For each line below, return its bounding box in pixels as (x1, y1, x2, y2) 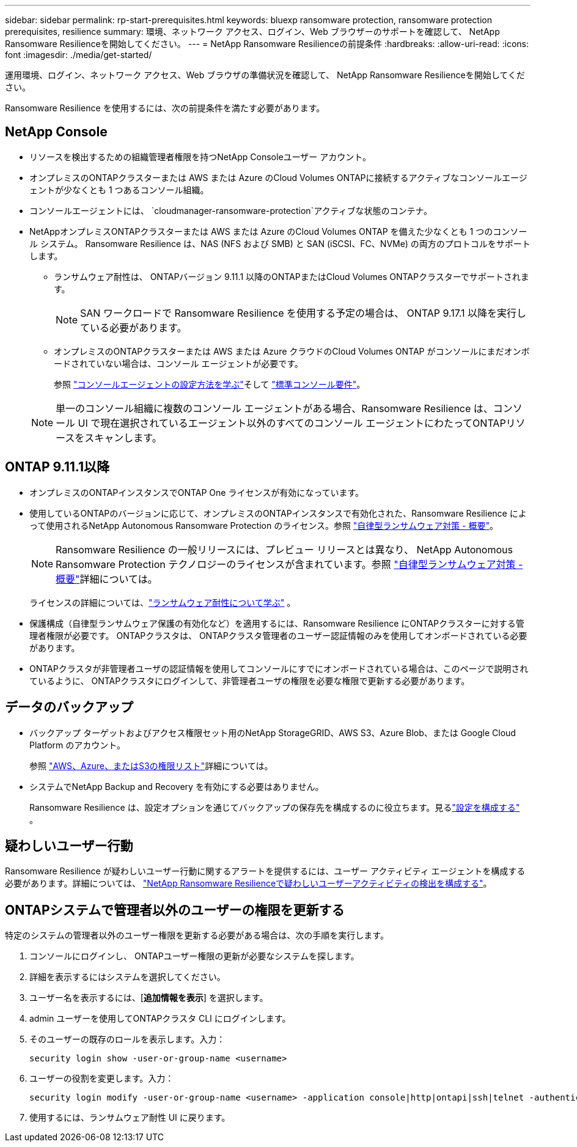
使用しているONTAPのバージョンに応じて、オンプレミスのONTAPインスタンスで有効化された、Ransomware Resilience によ (29, 507, 527, 518)
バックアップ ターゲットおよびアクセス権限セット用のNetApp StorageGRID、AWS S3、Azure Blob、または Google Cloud (29, 727, 516, 738)
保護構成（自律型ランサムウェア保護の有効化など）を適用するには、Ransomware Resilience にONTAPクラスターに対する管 (29, 618, 524, 629)
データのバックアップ (5, 699, 133, 715)
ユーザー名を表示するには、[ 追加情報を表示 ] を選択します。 (29, 992, 268, 1003)
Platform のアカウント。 (29, 739, 126, 750)
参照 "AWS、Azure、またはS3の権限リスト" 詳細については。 (29, 760, 273, 771)
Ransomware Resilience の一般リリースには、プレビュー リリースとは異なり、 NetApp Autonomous (56, 543, 513, 556)
